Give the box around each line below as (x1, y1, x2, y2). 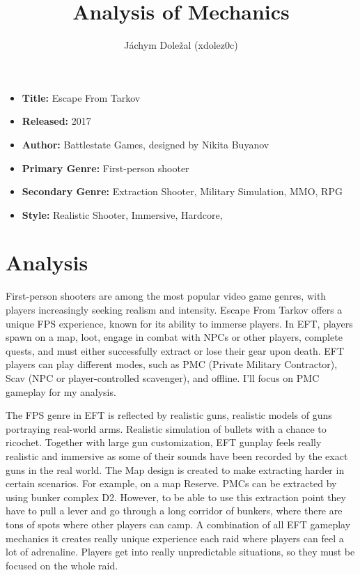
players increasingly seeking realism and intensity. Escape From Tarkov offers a (6, 302, 343, 316)
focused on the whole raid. (6, 558, 118, 572)
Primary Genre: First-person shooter (22, 160, 189, 175)
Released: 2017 (22, 114, 91, 128)
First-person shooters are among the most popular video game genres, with (6, 289, 327, 303)
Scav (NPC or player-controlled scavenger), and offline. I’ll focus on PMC (6, 370, 320, 385)
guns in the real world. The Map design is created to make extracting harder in (6, 462, 345, 477)
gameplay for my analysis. (6, 384, 116, 399)
